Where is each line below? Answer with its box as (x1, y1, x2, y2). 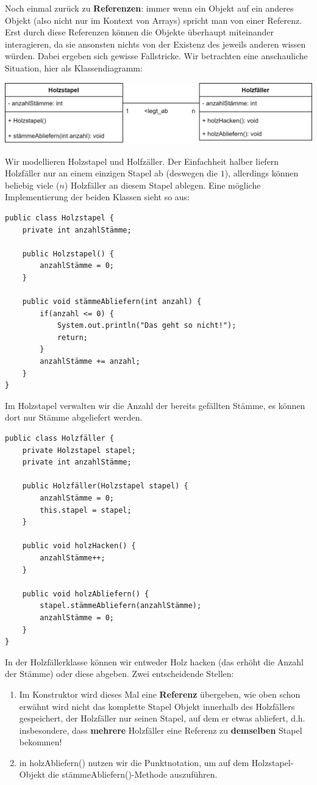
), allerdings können (224, 167, 299, 179)
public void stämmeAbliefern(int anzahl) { (22, 297, 202, 306)
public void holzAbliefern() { (22, 589, 149, 598)
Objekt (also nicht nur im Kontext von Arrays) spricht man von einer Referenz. (5, 13, 302, 26)
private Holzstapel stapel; (22, 446, 136, 455)
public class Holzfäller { (5, 434, 114, 443)
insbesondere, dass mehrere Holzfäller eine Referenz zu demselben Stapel (19, 723, 302, 736)
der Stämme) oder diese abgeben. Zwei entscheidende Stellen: (5, 667, 234, 680)
